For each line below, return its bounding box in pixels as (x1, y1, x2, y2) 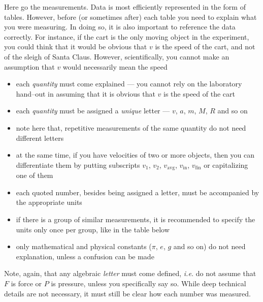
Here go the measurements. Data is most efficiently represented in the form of (4, 2, 246, 12)
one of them (16, 170, 53, 180)
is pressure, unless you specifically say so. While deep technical (51, 278, 246, 288)
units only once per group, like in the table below (16, 224, 170, 234)
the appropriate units (16, 197, 82, 207)
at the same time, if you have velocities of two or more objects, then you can (16, 149, 255, 160)
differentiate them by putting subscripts (16, 159, 140, 170)
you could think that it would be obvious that (4, 41, 147, 52)
